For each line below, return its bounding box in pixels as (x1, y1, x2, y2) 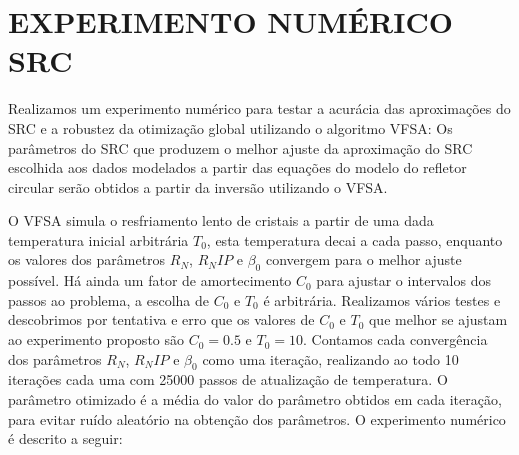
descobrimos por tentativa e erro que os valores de (8, 309, 315, 330)
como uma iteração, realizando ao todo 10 (202, 348, 459, 369)
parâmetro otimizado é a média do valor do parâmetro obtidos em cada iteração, (8, 389, 502, 410)
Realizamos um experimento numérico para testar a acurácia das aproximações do (8, 98, 511, 119)
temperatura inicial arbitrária (8, 229, 189, 250)
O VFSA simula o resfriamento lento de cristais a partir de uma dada (8, 210, 434, 231)
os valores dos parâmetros (8, 249, 166, 270)
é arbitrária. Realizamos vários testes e (263, 289, 501, 310)
